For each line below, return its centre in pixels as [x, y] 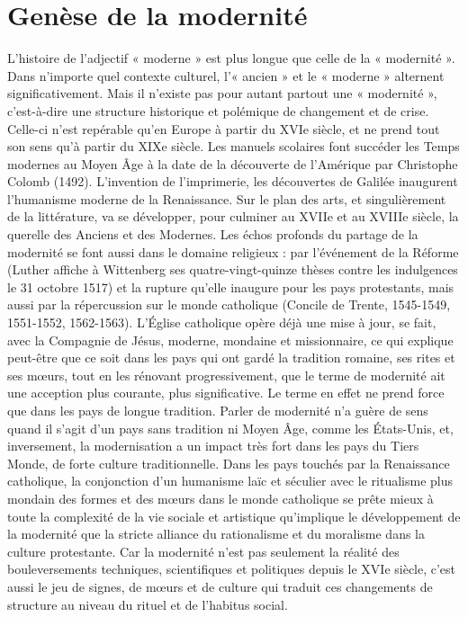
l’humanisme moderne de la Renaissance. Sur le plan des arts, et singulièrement [227, 198]
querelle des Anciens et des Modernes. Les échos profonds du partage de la [213, 234]
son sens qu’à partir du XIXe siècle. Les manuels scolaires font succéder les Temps [234, 146]
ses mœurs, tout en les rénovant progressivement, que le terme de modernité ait [226, 375]
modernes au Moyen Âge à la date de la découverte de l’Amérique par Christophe [233, 163]
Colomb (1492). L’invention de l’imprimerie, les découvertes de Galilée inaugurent [233, 181]
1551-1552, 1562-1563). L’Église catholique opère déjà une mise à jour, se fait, [222, 322]
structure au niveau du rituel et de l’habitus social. [148, 604]
